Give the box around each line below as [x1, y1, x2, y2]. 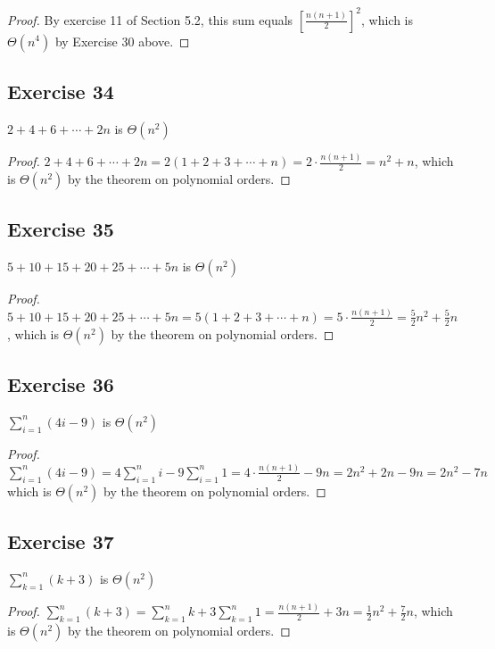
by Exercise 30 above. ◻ [54, 31, 190, 50]
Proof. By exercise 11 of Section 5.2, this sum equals [7, 10, 293, 29]
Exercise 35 [7, 215, 114, 243]
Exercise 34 [7, 77, 114, 104]
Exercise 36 [7, 370, 114, 398]
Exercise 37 [7, 528, 114, 555]
